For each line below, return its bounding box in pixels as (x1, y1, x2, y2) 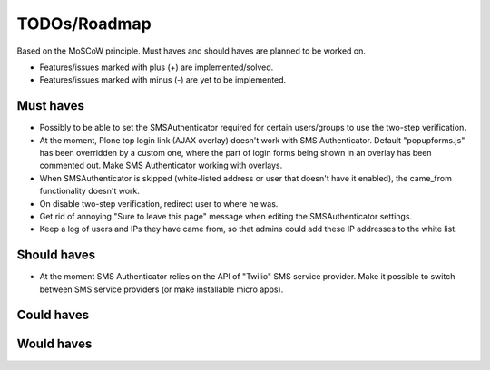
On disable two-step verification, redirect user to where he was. (39, 198, 279, 209)
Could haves (16, 307, 90, 323)
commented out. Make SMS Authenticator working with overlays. (39, 160, 283, 171)
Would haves (16, 336, 93, 352)
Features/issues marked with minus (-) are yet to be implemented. (39, 74, 287, 85)
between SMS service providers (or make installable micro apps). (39, 284, 284, 295)
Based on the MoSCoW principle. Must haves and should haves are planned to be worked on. (16, 45, 367, 56)
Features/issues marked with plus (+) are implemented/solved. (39, 62, 274, 73)
